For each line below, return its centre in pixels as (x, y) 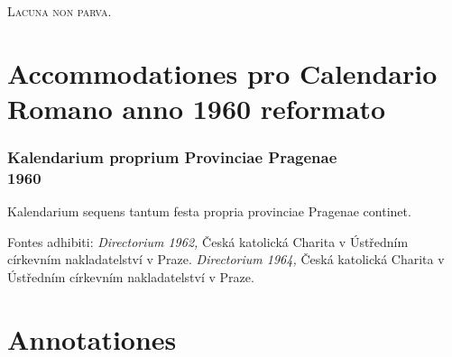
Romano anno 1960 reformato (197, 108)
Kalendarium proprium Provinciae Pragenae (172, 157)
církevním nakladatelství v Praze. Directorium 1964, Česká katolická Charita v (226, 259)
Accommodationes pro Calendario (222, 73)
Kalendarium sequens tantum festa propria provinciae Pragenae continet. (209, 211)
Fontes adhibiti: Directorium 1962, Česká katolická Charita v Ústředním (208, 241)
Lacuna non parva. (60, 11)
